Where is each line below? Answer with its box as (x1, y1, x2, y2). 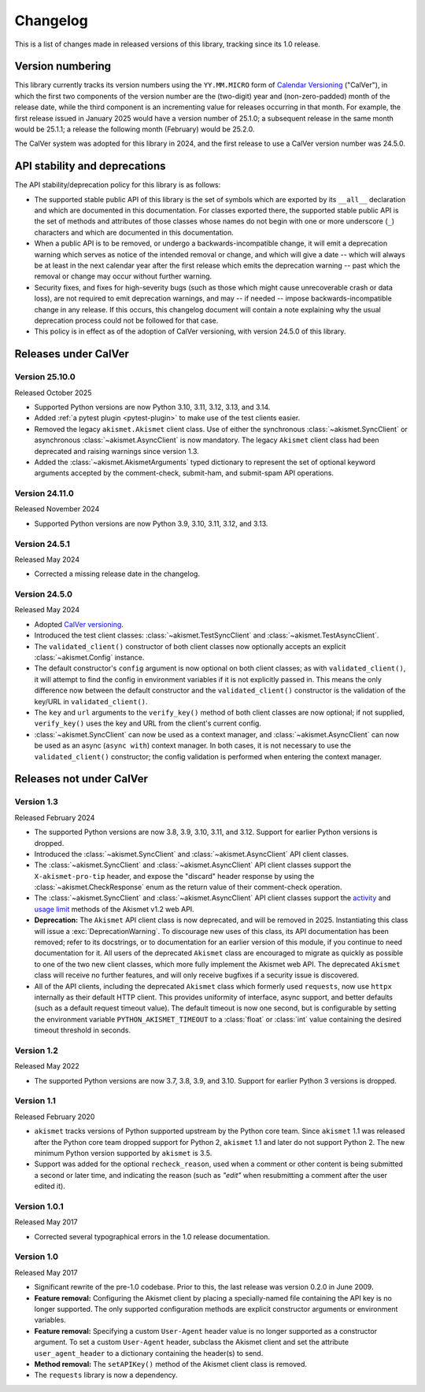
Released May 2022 (14, 1062, 80, 1071)
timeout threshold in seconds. (34, 1025, 131, 1035)
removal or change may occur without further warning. (34, 271, 213, 281)
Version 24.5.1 (14, 538, 71, 549)
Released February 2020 (14, 1112, 95, 1121)
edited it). (34, 1181, 66, 1191)
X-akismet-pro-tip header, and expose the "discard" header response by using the (34, 871, 315, 881)
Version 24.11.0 (14, 488, 74, 499)
